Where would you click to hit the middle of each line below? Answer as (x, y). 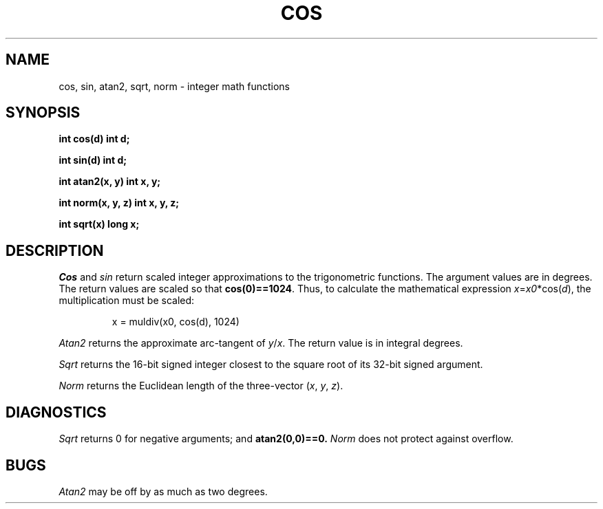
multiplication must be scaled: (127, 301)
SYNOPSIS (43, 113)
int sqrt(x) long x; (99, 224)
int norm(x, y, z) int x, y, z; (119, 203)
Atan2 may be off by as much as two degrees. (163, 491)
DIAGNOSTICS (56, 412)
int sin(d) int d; (93, 160)
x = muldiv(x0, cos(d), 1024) (176, 322)
